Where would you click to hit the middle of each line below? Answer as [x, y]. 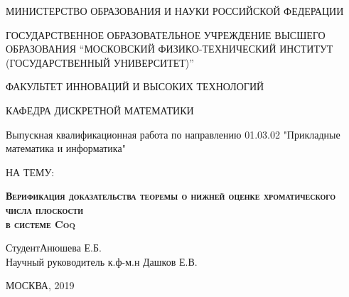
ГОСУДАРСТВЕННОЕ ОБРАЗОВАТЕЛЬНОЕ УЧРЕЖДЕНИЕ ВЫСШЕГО [166, 34]
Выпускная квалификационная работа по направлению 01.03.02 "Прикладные [173, 134]
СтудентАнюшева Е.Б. [54, 248]
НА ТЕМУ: [30, 172]
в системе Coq [41, 223]
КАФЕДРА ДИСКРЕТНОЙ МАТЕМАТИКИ [100, 110]
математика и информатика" [66, 148]
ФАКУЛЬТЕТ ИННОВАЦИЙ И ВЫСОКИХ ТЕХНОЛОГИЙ [135, 86]
